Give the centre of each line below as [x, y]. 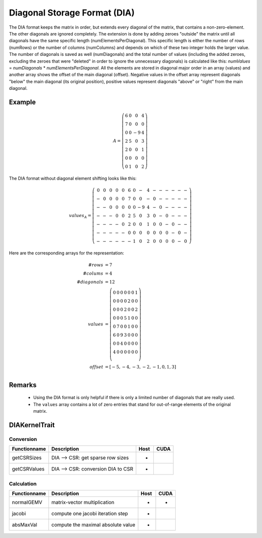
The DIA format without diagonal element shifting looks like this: [73, 178]
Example [22, 102]
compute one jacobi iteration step [90, 513]
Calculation [23, 484]
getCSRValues [28, 469]
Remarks [23, 385]
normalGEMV [27, 502]
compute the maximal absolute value [93, 524]
